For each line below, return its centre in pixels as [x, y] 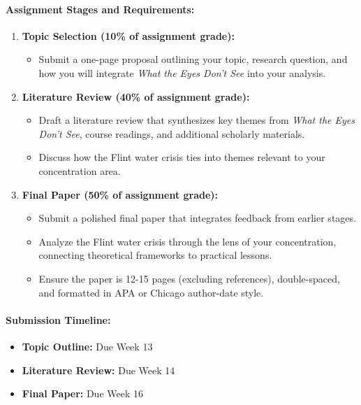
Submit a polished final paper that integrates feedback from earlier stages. [197, 218]
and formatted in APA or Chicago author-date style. [151, 292]
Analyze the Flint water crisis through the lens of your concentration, [187, 241]
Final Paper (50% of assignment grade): [120, 194]
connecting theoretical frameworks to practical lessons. [155, 255]
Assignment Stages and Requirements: [100, 9]
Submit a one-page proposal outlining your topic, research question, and [193, 59]
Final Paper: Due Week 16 [83, 393]
